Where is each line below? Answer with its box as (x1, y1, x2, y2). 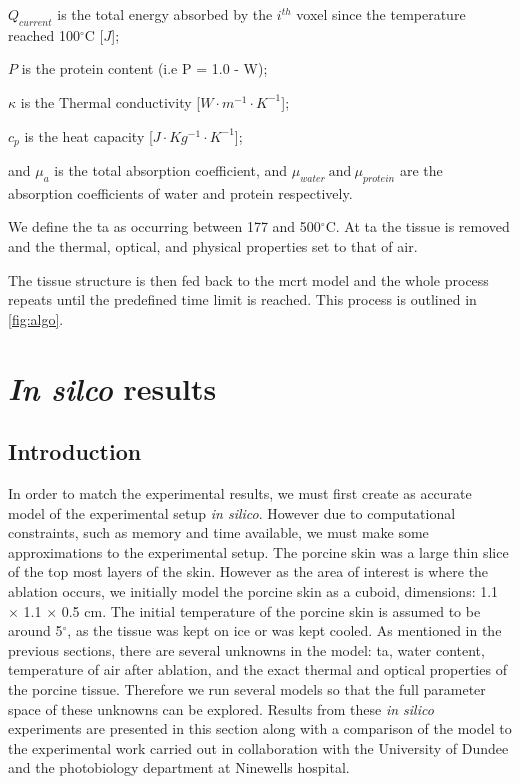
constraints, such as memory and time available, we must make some (8, 522, 429, 543)
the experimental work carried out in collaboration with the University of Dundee (8, 737, 509, 758)
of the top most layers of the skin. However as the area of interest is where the (8, 561, 489, 582)
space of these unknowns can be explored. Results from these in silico (8, 698, 434, 719)
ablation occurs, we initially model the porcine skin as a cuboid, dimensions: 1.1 (8, 580, 499, 601)
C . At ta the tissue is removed (325, 216, 510, 237)
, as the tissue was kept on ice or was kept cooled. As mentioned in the (67, 620, 502, 641)
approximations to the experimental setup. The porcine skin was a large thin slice (8, 541, 509, 562)
